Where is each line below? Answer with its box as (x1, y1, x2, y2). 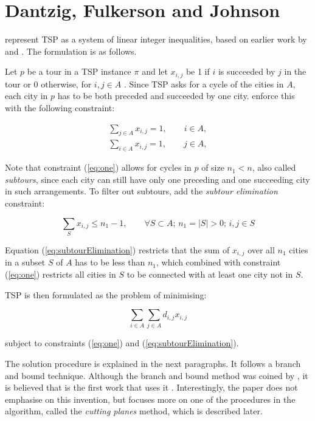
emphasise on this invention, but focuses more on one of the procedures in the (5, 392, 296, 405)
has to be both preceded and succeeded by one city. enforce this (57, 89, 295, 102)
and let (142, 65, 168, 78)
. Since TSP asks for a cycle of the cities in (123, 77, 284, 90)
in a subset (5, 256, 46, 269)
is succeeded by (218, 65, 275, 78)
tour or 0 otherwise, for (5, 77, 92, 90)
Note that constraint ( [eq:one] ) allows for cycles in (5, 161, 192, 174)
